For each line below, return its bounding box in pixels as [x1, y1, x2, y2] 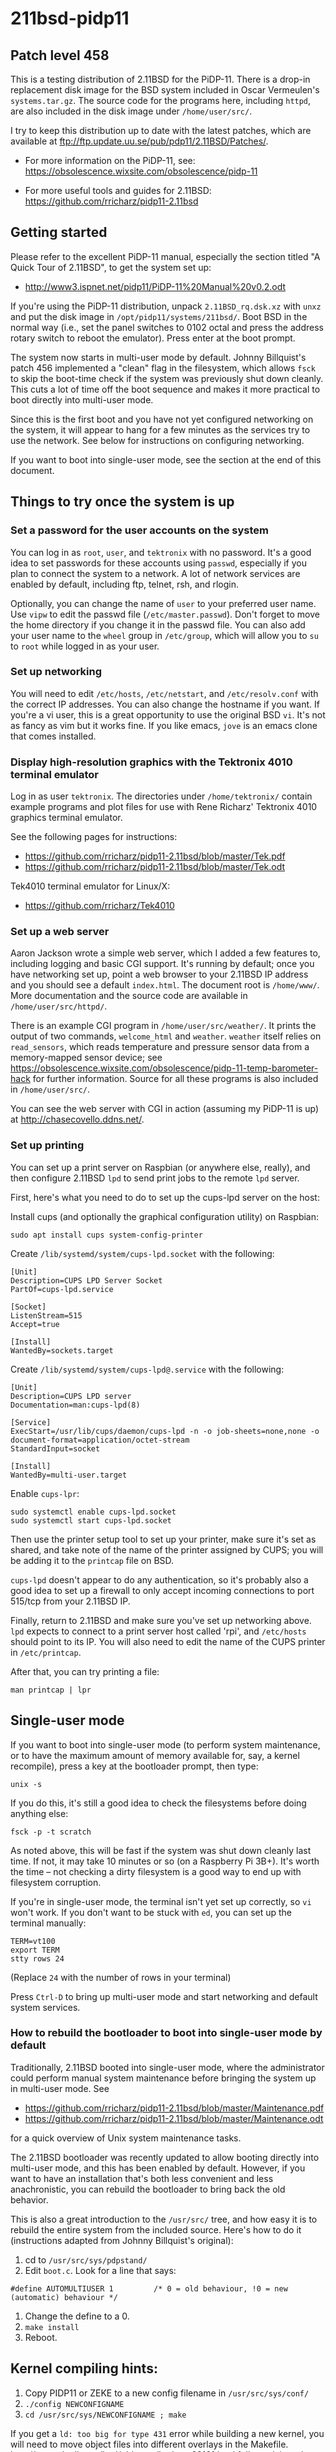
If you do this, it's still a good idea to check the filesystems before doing [10, 1797, 307, 1809]
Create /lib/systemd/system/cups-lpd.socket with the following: [10, 1247, 275, 1259]
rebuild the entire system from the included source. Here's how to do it [10, 2223, 302, 2236]
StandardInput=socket [10, 1443, 101, 1454]
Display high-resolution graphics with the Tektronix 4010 [10, 755, 293, 769]
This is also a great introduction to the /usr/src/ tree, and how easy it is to [10, 2213, 318, 2225]
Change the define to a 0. [24, 2310, 130, 2322]
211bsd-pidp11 [10, 7, 130, 30]
